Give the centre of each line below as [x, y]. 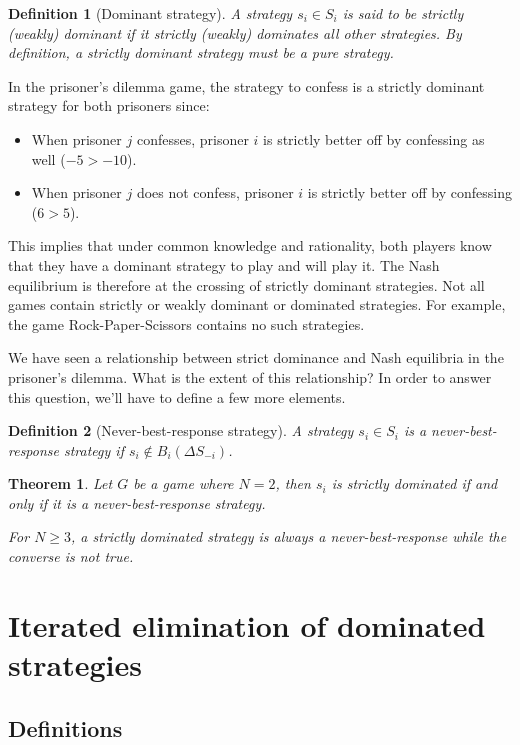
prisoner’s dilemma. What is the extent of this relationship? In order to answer [250, 376]
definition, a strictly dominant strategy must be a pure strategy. [201, 52]
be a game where [183, 483]
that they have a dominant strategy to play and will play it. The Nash [224, 264]
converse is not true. [71, 556]
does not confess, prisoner [215, 192]
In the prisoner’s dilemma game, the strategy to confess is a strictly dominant [246, 85]
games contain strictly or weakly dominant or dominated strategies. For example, [257, 304]
